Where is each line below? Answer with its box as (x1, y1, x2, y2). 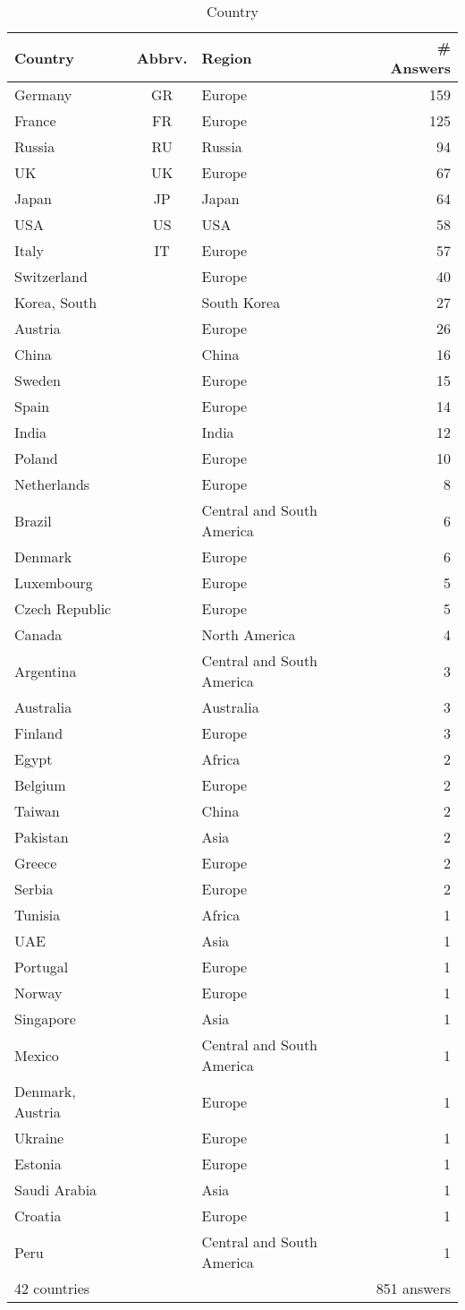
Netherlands (14, 474, 90, 494)
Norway (14, 982, 63, 1003)
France (14, 110, 56, 131)
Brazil (14, 509, 52, 531)
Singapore (14, 1008, 76, 1029)
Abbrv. (136, 47, 188, 68)
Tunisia (14, 904, 61, 925)
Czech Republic (14, 598, 112, 619)
